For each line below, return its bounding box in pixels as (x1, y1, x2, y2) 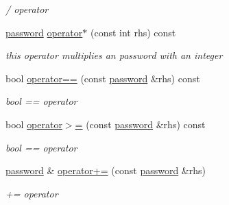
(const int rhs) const (90, 25, 176, 39)
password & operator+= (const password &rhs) (5, 163, 206, 178)
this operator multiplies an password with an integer (5, 48, 223, 62)
